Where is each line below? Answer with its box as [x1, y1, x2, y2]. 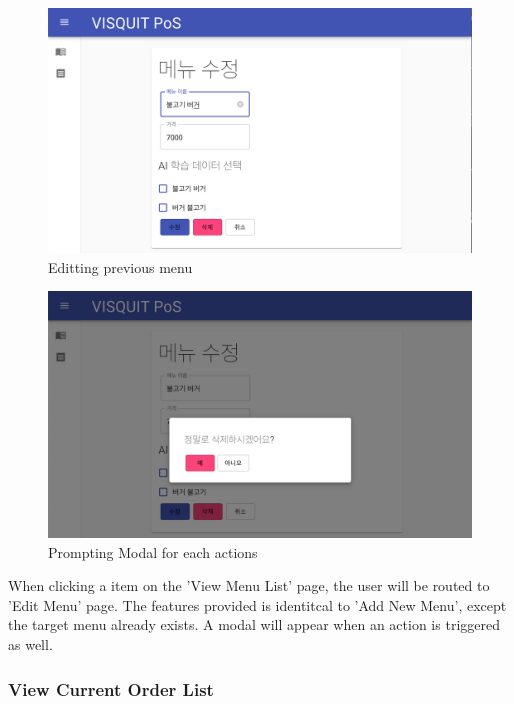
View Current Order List [8, 676, 214, 701]
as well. [8, 634, 53, 655]
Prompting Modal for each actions [48, 541, 258, 562]
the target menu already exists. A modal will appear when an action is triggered [8, 614, 500, 635]
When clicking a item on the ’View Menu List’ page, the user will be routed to [8, 575, 490, 596]
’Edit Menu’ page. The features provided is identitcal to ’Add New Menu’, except [8, 594, 507, 615]
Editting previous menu [48, 256, 193, 277]
